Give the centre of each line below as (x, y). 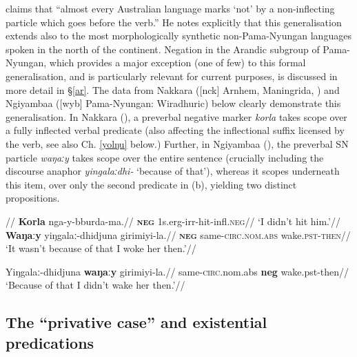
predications (50, 342)
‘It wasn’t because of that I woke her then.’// (101, 248)
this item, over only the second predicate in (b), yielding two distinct (151, 184)
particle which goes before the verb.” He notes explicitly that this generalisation (174, 22)
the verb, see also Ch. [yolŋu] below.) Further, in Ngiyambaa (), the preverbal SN (177, 143)
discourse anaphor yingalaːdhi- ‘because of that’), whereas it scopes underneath (173, 171)
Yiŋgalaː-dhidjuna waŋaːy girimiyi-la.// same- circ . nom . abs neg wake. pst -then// (177, 271)
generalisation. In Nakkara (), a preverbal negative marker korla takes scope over (176, 116)
